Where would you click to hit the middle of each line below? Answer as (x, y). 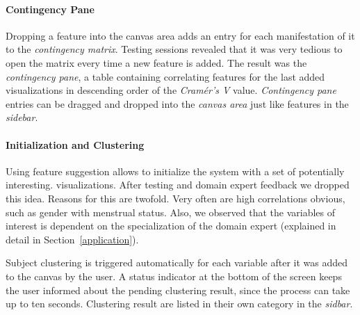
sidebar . (22, 117)
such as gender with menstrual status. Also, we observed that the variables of (171, 212)
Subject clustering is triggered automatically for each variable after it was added (177, 262)
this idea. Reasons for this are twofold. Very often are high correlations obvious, (175, 198)
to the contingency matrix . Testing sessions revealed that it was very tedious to (174, 49)
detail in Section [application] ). (72, 239)
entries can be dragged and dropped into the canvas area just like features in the (177, 103)
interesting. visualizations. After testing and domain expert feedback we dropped (178, 185)
